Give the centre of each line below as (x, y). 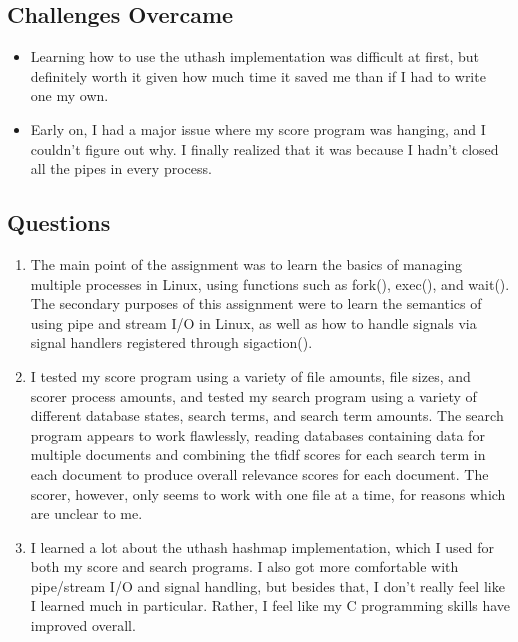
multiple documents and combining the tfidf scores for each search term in (258, 454)
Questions (59, 222)
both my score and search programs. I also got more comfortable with (244, 566)
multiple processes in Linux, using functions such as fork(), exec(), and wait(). (270, 283)
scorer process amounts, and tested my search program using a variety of (253, 395)
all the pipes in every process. (121, 168)
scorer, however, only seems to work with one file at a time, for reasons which (268, 493)
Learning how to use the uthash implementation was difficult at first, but (254, 56)
